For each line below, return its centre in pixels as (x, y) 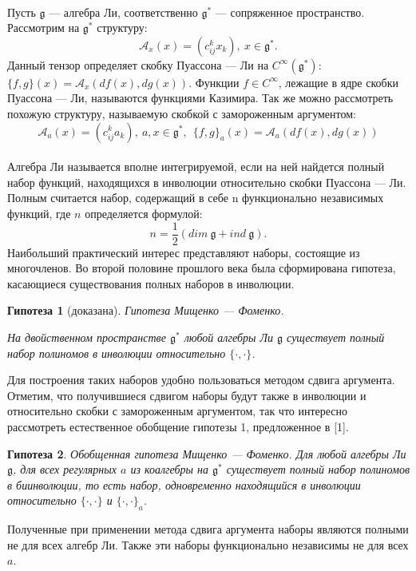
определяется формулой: (144, 213)
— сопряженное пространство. (290, 12)
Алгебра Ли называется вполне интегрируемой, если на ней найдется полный (196, 167)
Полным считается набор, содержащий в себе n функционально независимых (196, 198)
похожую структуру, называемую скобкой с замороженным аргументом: (182, 113)
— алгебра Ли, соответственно (123, 12)
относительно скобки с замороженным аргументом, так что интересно (178, 411)
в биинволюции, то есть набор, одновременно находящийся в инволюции (184, 484)
